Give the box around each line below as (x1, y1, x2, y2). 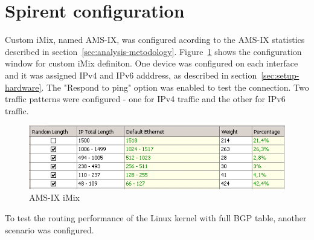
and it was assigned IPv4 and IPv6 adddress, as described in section (5, 68, 257, 81)
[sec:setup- (261, 68, 300, 81)
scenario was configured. (5, 223, 94, 236)
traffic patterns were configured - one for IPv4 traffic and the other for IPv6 (5, 92, 286, 105)
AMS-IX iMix (29, 191, 80, 204)
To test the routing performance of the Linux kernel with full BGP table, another (5, 212, 307, 224)
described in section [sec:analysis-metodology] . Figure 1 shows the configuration (5, 45, 302, 57)
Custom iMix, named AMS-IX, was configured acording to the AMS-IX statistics (5, 33, 305, 46)
